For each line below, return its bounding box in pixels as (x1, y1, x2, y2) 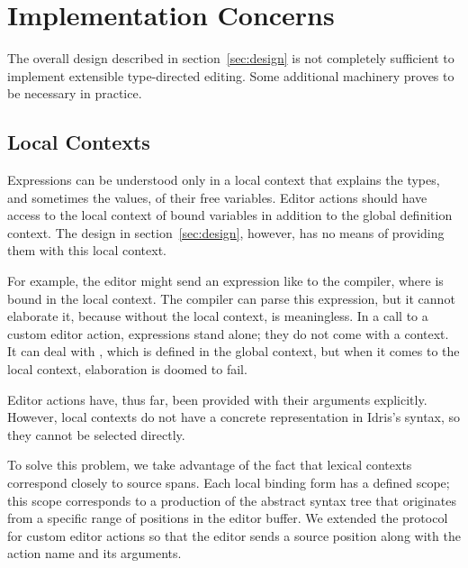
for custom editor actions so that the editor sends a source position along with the (7, 526, 461, 545)
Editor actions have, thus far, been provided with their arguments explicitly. (7, 389, 427, 408)
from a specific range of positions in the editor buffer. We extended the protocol (7, 508, 448, 527)
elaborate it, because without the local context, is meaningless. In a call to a (7, 307, 428, 325)
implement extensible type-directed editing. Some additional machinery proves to (7, 66, 454, 85)
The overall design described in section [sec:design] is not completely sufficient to (7, 49, 454, 68)
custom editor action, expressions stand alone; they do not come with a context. (7, 324, 449, 343)
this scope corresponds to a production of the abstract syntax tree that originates (7, 490, 456, 509)
